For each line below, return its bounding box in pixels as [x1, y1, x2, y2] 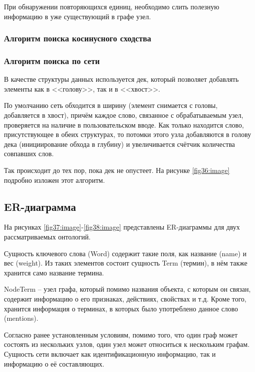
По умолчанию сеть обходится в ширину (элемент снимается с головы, [4, 100, 218, 110]
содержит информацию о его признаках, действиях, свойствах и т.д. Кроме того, [4, 293, 247, 304]
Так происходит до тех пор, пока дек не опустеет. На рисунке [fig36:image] [4, 165, 230, 175]
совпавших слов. [4, 148, 54, 159]
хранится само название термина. [4, 267, 104, 277]
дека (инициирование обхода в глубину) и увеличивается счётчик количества [4, 138, 235, 149]
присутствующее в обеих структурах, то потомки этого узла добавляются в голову [4, 129, 251, 139]
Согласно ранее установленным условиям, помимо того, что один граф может [4, 329, 238, 339]
